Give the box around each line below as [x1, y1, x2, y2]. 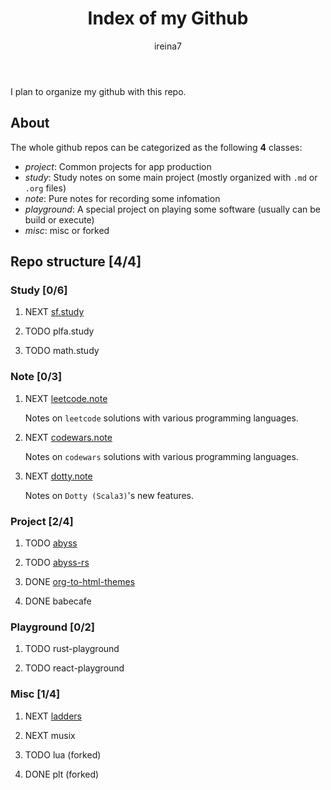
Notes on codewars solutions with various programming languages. [24, 450, 299, 462]
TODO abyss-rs [24, 557, 90, 569]
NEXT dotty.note [24, 470, 93, 482]
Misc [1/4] [10, 687, 61, 701]
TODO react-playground [24, 662, 125, 674]
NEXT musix [24, 729, 76, 741]
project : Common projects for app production [24, 160, 212, 172]
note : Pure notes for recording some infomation [24, 192, 221, 204]
